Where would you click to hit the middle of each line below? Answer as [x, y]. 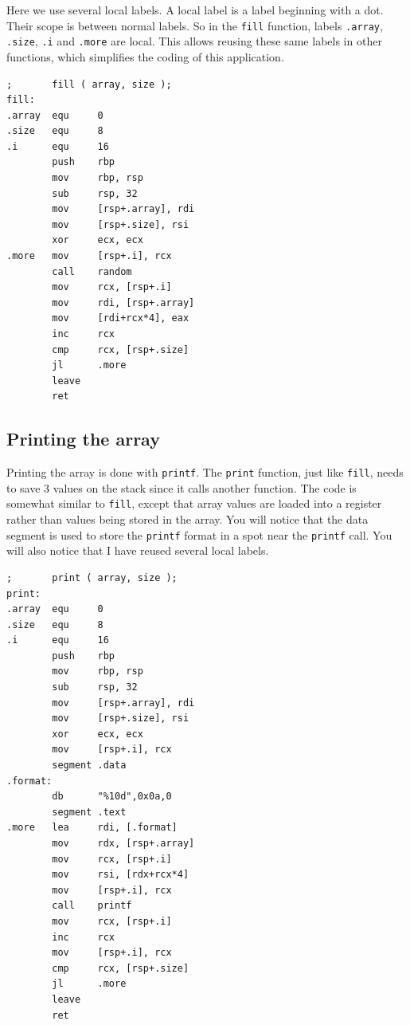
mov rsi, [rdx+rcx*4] [121, 875]
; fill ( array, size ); [89, 84]
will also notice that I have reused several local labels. [138, 550]
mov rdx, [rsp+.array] [123, 844]
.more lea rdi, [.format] [92, 828]
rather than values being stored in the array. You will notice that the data [187, 519]
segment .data [89, 766]
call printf [92, 906]
